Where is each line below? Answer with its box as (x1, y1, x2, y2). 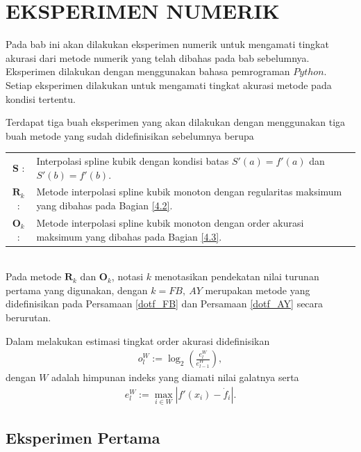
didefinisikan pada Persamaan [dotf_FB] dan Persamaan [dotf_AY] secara (6, 296, 324, 311)
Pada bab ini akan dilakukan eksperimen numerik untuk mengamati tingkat (6, 37, 329, 51)
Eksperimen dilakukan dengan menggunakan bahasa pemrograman (6, 64, 290, 79)
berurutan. (6, 309, 51, 324)
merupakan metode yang (205, 282, 310, 297)
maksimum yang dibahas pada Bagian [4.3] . (36, 229, 222, 243)
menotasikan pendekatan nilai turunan (154, 269, 319, 284)
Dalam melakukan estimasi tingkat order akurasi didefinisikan (6, 333, 270, 348)
